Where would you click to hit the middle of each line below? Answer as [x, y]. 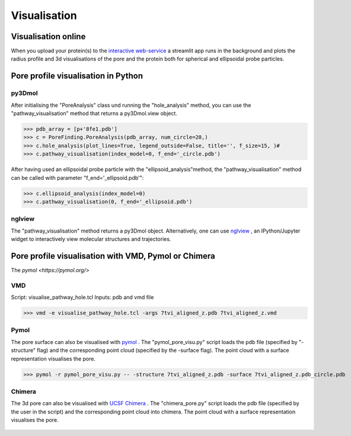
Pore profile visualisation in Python [77, 76]
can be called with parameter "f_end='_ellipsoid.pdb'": [77, 177]
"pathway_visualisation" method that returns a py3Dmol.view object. [94, 113]
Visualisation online [48, 36]
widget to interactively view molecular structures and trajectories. [91, 239]
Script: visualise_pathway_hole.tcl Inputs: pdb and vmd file [82, 297]
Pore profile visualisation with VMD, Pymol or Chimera [113, 256]
